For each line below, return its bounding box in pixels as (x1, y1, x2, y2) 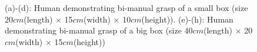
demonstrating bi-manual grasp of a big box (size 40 (5, 24, 193, 36)
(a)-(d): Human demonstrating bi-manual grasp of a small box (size (5, 2, 248, 13)
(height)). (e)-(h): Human (141, 13, 233, 25)
